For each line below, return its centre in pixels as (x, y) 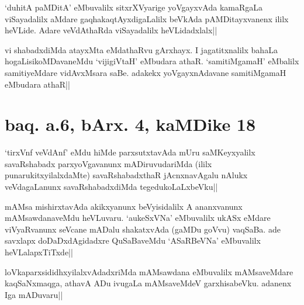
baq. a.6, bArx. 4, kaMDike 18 (130, 124)
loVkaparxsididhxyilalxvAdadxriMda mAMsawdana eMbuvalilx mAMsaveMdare (149, 271)
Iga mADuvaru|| (34, 294)
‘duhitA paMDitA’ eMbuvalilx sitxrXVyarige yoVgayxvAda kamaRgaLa (134, 7)
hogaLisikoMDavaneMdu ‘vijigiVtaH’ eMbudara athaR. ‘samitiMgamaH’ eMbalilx (152, 61)
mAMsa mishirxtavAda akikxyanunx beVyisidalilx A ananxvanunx (124, 206)
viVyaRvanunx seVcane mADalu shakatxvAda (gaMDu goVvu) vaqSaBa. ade (143, 229)
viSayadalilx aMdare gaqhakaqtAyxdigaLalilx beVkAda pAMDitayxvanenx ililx (147, 18)
